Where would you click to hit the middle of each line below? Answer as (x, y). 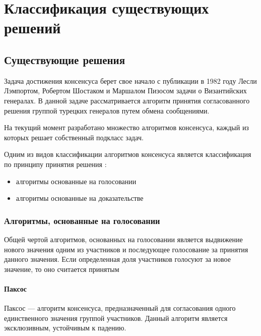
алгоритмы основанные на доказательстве (80, 198)
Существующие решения (65, 59)
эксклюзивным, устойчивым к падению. (65, 328)
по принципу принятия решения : (55, 164)
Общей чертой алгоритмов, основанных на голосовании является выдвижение (123, 239)
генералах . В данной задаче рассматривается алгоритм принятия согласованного (127, 100)
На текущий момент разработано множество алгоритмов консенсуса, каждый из (126, 127)
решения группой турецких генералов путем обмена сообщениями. (107, 110)
